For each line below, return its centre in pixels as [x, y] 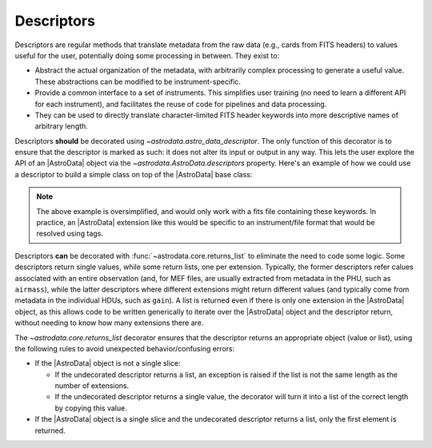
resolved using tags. [70, 234]
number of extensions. [92, 386]
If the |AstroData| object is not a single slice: [108, 363]
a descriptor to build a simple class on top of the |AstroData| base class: [134, 174]
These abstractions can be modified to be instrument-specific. [138, 81]
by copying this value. [91, 408]
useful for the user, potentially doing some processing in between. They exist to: [147, 55]
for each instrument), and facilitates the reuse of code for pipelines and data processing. [181, 104]
